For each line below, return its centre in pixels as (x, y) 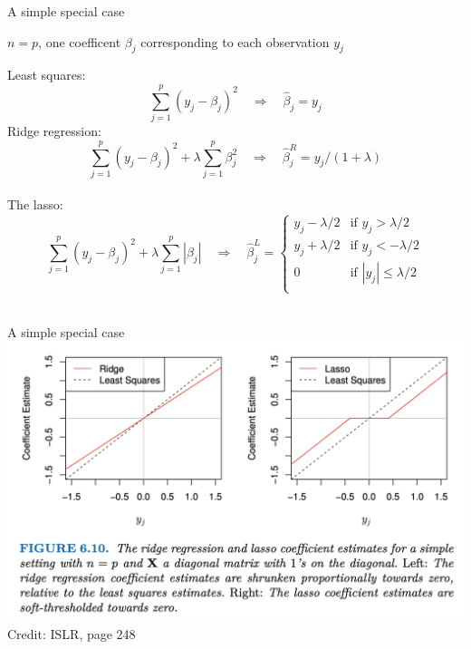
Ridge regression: (54, 131)
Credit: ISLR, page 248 (72, 634)
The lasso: (35, 204)
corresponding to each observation (235, 41)
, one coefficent (80, 41)
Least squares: (47, 75)
